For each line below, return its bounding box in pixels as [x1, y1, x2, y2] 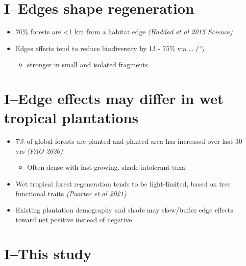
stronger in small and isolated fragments [27, 59, 148, 70]
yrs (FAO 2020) [15, 145, 63, 156]
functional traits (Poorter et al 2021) [15, 188, 126, 198]
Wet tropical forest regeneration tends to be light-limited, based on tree [15, 179, 231, 188]
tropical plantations [4, 107, 139, 128]
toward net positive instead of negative [15, 214, 132, 224]
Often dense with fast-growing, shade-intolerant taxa [27, 162, 185, 172]
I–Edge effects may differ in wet [4, 88, 224, 108]
